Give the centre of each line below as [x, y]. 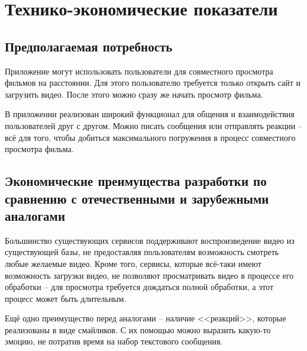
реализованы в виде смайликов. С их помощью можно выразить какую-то [138, 329]
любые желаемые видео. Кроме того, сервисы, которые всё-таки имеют [133, 263]
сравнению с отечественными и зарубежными [137, 198]
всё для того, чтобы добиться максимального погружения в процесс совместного [150, 137]
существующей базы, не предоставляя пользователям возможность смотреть [142, 252]
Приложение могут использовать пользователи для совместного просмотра [139, 71]
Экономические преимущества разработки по [136, 181]
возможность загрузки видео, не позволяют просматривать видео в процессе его [149, 275]
